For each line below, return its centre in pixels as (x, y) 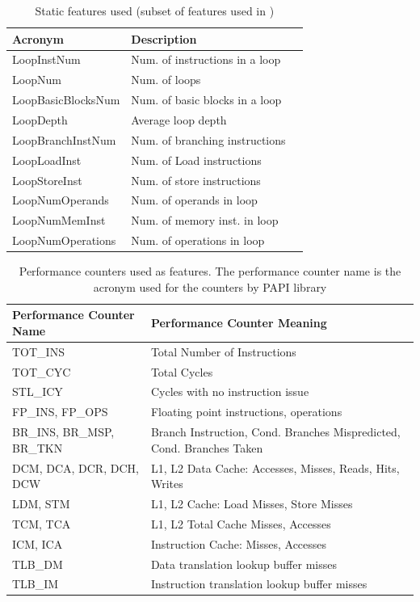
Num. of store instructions (196, 180)
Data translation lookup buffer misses (244, 564)
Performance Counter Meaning (239, 323)
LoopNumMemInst (59, 220)
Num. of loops (166, 80)
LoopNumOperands (61, 200)
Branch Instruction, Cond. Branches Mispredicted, (275, 432)
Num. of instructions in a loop (206, 59)
